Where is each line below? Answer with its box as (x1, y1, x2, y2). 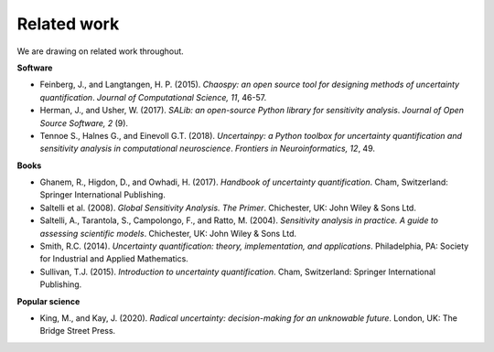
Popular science (16, 295, 81, 306)
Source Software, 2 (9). (39, 117, 128, 128)
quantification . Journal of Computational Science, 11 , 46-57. (39, 91, 267, 102)
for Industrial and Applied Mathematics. (39, 253, 189, 264)
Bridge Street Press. (39, 325, 116, 336)
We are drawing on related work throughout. (16, 46, 185, 57)
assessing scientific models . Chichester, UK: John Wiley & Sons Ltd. (39, 228, 297, 239)
